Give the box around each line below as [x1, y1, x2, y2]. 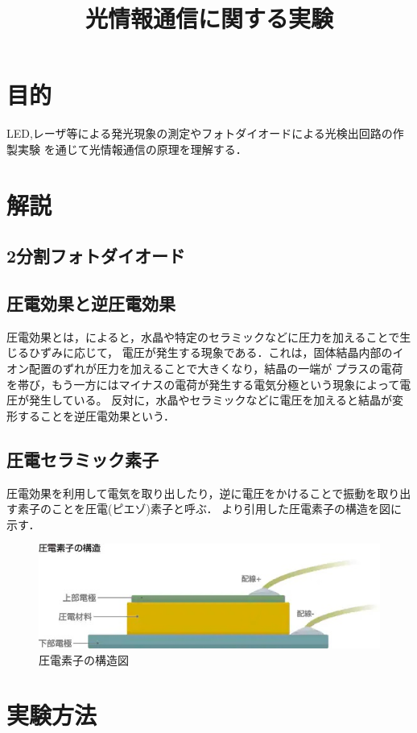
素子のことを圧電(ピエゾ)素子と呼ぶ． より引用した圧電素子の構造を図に [17, 500, 403, 517]
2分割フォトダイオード [6, 243, 186, 268]
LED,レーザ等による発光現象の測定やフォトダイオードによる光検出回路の [6, 125, 393, 142]
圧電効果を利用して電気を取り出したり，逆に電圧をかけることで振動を [6, 484, 378, 501]
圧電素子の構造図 [39, 651, 129, 668]
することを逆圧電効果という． [17, 407, 175, 424]
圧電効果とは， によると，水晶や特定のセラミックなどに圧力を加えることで [6, 328, 400, 345]
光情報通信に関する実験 [85, 2, 333, 35]
